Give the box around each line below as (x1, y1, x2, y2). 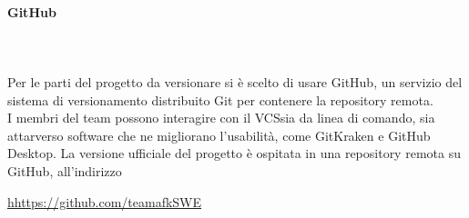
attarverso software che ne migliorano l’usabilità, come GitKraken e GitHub (7, 125, 431, 144)
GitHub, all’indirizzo (7, 161, 122, 180)
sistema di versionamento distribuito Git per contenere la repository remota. (7, 90, 433, 109)
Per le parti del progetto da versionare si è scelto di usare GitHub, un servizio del (7, 72, 463, 91)
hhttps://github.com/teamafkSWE (7, 192, 202, 211)
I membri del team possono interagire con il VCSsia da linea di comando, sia (7, 108, 435, 127)
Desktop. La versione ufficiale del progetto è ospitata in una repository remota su (7, 144, 461, 163)
